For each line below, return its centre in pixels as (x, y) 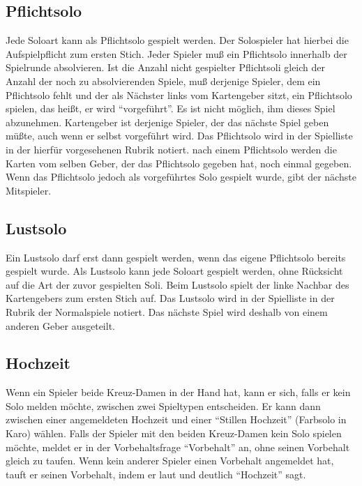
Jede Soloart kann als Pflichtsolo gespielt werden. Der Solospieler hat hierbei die (177, 40)
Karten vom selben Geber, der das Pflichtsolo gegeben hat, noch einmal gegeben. (179, 163)
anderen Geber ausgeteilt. (60, 325)
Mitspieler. (29, 190)
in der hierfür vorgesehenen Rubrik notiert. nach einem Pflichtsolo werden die (171, 149)
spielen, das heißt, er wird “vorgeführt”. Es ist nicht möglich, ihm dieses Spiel (171, 108)
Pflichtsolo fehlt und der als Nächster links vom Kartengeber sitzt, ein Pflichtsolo (179, 94)
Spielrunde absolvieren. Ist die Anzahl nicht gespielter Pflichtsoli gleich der (166, 67)
